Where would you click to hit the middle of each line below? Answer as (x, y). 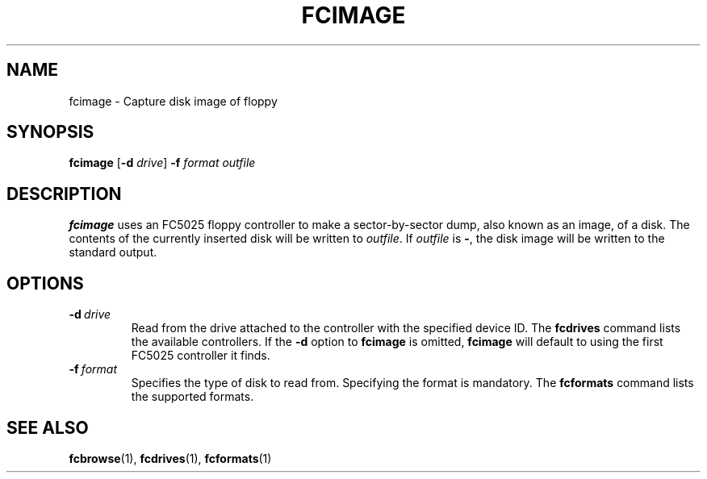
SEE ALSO (48, 427)
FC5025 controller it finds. (201, 356)
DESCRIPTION (64, 194)
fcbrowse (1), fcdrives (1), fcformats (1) (170, 458)
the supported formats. (192, 397)
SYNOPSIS (50, 132)
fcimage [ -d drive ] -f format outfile (162, 163)
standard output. (113, 252)
